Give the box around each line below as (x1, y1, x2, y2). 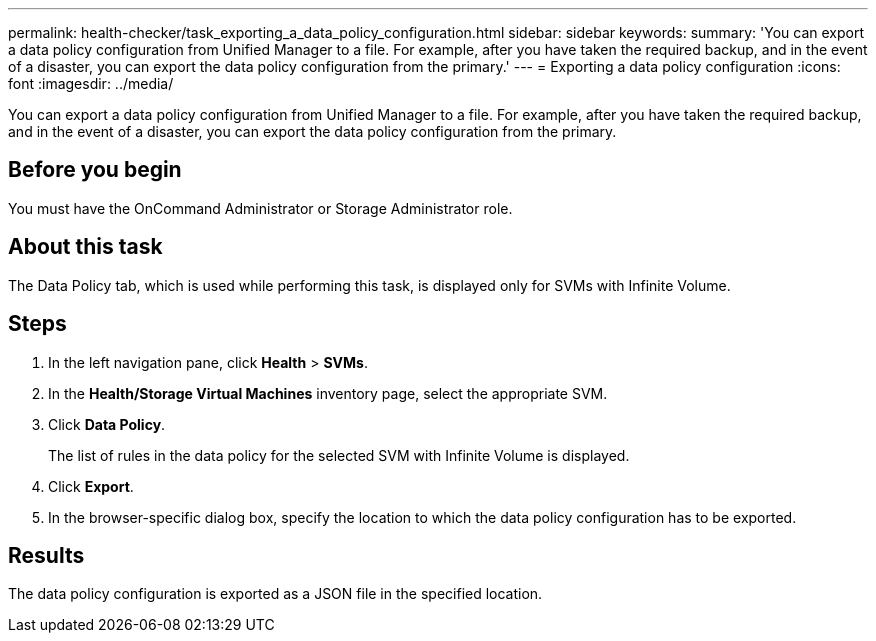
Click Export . (48, 477, 134, 495)
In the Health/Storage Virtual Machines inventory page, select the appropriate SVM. (48, 384, 608, 402)
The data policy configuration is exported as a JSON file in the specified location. (8, 585, 543, 603)
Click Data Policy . (48, 415, 166, 433)
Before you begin (8, 157, 182, 183)
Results (8, 542, 85, 568)
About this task (8, 234, 163, 260)
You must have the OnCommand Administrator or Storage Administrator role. (8, 199, 513, 217)
